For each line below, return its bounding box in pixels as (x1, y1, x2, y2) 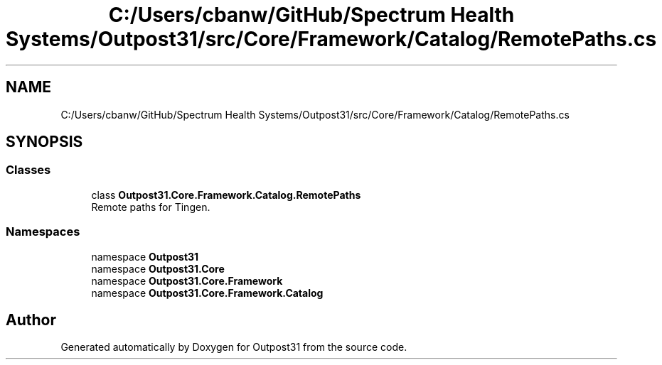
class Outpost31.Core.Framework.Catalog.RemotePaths (91, 188, 361, 201)
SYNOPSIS (6, 133, 83, 151)
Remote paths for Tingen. (91, 200, 210, 213)
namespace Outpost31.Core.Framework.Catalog (91, 286, 324, 299)
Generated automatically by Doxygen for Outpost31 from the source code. (60, 341, 407, 354)
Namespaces (6, 224, 80, 239)
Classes (6, 163, 51, 178)
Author (6, 310, 56, 329)
